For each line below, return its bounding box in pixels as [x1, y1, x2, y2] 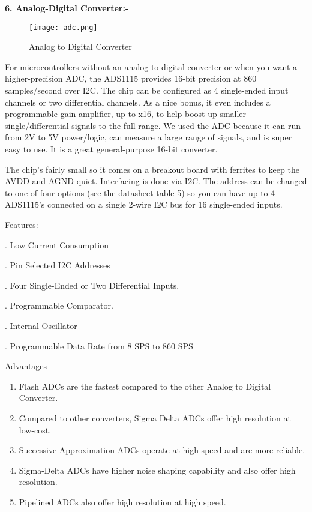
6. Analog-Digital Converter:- [5, 2, 129, 14]
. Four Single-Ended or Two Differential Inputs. [5, 279, 179, 291]
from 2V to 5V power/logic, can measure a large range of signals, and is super [5, 131, 292, 143]
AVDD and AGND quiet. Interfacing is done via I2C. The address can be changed [5, 175, 307, 187]
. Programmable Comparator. [5, 299, 113, 312]
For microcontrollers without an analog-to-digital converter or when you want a [5, 60, 298, 73]
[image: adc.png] [29, 23, 98, 32]
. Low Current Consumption [5, 238, 109, 251]
